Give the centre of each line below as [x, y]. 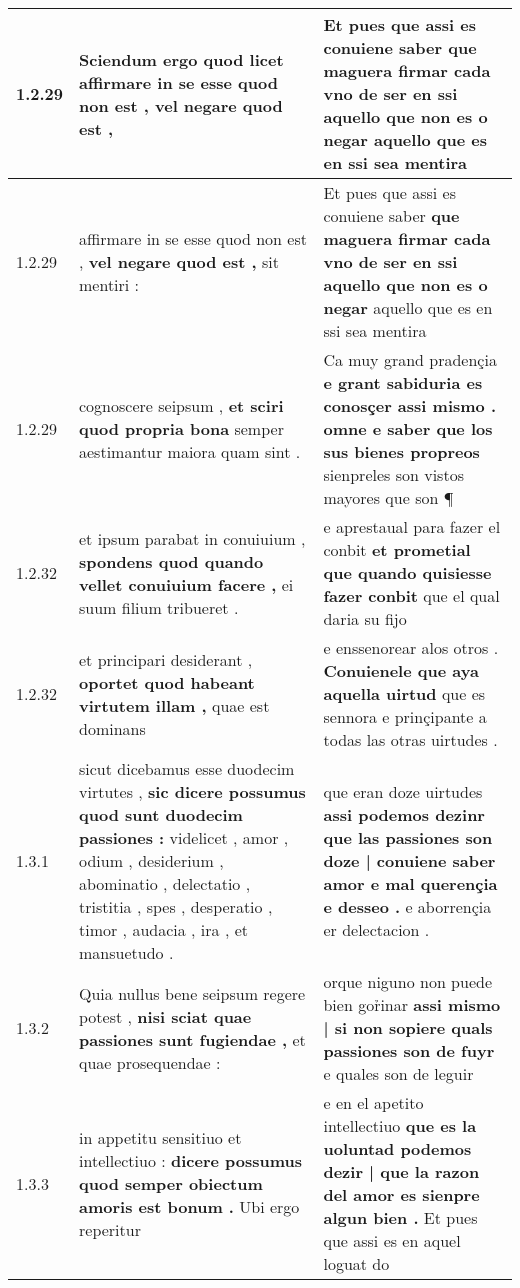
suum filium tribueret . [159, 607]
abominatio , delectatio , [165, 883]
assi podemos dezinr [404, 814]
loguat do [356, 1263]
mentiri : [109, 284]
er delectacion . [376, 929]
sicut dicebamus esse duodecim [187, 768]
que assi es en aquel [392, 1240]
